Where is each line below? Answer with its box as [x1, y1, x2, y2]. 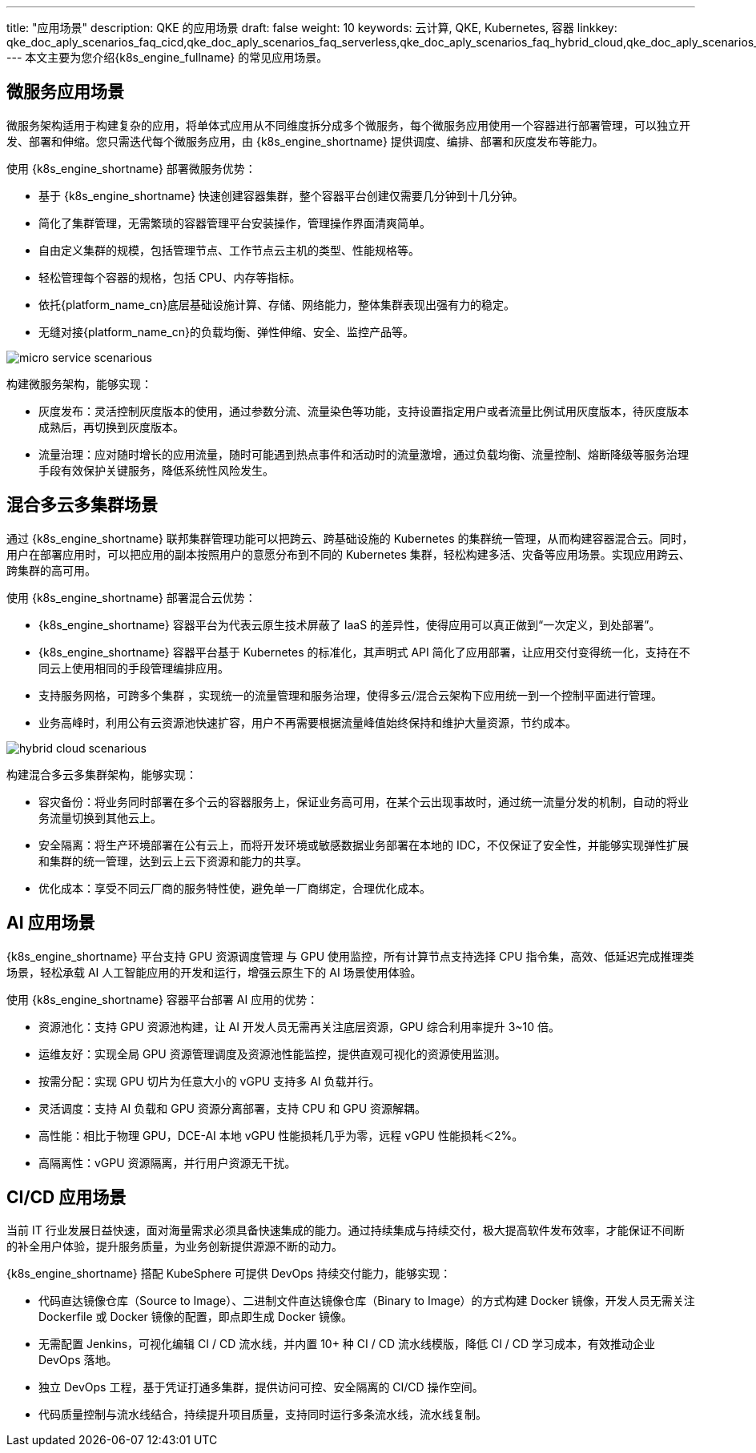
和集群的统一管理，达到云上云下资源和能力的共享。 [38, 853, 308, 868]
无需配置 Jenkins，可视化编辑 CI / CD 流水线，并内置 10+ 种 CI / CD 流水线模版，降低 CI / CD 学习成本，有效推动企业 [38, 1337, 656, 1351]
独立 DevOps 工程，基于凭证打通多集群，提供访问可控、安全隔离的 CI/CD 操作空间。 [38, 1380, 484, 1395]
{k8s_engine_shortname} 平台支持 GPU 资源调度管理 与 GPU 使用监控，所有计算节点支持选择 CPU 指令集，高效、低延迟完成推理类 [6, 949, 694, 963]
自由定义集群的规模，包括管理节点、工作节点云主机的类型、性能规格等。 [38, 243, 420, 257]
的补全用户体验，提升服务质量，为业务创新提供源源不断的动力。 [6, 1239, 343, 1254]
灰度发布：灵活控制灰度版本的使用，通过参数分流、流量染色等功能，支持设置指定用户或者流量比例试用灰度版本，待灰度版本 [38, 403, 689, 418]
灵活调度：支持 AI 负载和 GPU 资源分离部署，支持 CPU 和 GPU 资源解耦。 [38, 1101, 427, 1115]
